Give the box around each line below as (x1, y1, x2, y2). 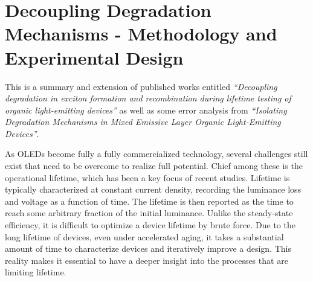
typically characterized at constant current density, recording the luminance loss (5, 183, 302, 196)
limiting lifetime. (5, 266, 66, 278)
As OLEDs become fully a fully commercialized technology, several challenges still (5, 147, 308, 160)
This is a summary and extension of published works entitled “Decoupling (5, 80, 277, 92)
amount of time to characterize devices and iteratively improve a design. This (5, 242, 292, 255)
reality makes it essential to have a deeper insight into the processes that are (5, 254, 288, 266)
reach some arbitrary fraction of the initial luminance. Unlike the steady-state (5, 207, 293, 219)
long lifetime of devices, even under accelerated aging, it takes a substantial (5, 230, 284, 243)
